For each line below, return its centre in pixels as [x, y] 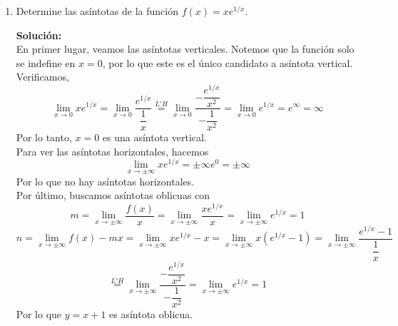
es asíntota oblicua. [151, 314]
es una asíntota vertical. [154, 137]
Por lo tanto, [44, 137]
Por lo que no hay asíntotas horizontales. [105, 181]
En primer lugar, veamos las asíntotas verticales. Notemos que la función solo [185, 49]
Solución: [39, 35]
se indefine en [46, 62]
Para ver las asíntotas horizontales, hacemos [112, 151]
